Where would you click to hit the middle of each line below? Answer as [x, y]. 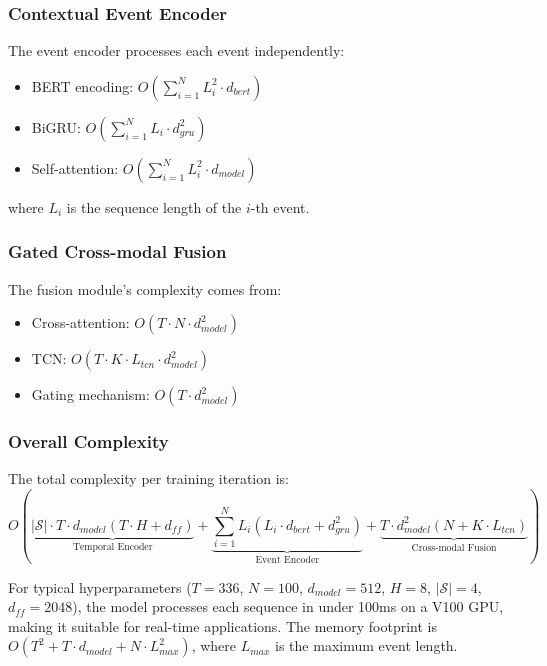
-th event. [280, 206]
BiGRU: [56, 126]
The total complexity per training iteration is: [148, 478]
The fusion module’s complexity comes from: [145, 288]
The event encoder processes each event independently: [176, 50]
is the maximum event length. [366, 645]
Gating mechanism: [90, 394]
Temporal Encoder [112, 546]
